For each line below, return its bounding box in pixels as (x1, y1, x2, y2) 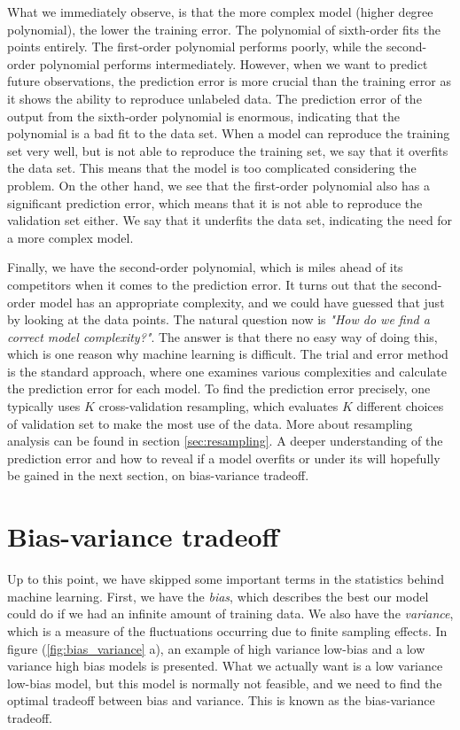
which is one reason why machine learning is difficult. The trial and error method (7, 345, 448, 363)
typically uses (7, 397, 81, 415)
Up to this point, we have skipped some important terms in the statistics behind (7, 570, 444, 588)
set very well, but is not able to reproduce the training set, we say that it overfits (7, 141, 448, 159)
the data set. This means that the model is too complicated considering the (7, 159, 417, 177)
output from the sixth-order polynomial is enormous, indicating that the (7, 106, 401, 125)
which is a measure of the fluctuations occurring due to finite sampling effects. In (7, 621, 448, 640)
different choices (356, 397, 444, 415)
